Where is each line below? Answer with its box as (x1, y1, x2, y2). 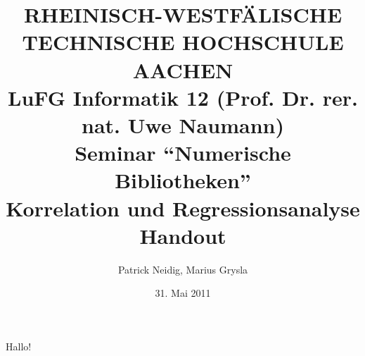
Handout (139, 221, 226, 250)
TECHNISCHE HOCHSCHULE (22, 27, 344, 56)
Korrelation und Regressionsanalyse (6, 193, 360, 222)
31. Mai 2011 (155, 286, 211, 300)
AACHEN (132, 55, 233, 84)
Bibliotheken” (115, 166, 251, 195)
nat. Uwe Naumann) (82, 110, 284, 139)
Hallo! (6, 338, 32, 353)
